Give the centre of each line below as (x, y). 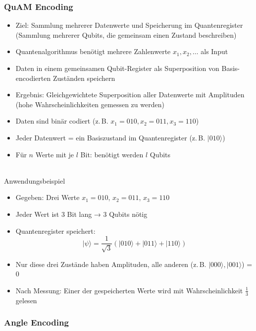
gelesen (26, 300)
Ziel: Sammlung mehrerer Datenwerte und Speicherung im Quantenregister (129, 25)
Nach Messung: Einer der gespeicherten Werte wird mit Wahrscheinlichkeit (129, 290)
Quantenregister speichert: (55, 231)
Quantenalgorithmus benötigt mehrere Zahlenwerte (93, 51)
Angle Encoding (36, 322)
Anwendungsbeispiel (35, 180)
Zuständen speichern (84, 78)
